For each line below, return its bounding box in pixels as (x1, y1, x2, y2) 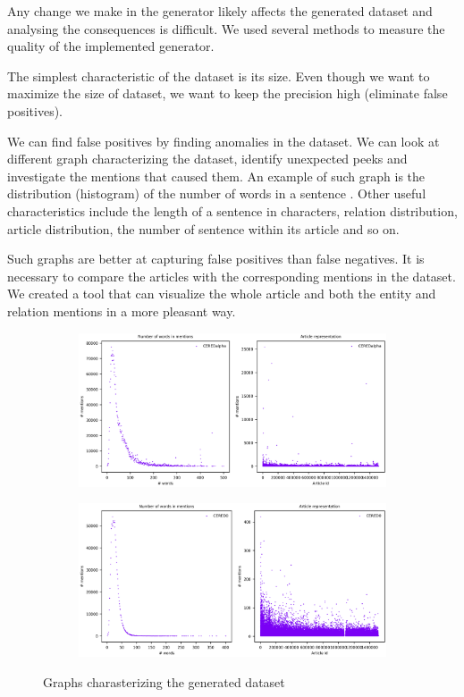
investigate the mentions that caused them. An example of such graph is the (7, 166, 426, 185)
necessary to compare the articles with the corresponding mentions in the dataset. (7, 266, 456, 285)
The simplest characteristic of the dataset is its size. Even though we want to (7, 66, 430, 85)
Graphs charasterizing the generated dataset (43, 672, 285, 691)
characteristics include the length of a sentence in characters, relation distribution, (7, 201, 458, 220)
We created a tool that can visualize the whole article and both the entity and (7, 284, 436, 303)
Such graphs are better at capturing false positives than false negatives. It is (7, 249, 425, 268)
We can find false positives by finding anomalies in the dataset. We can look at (7, 131, 440, 150)
